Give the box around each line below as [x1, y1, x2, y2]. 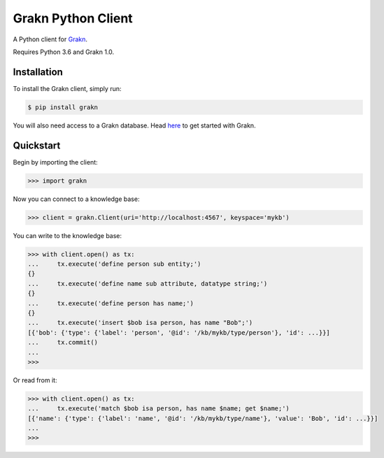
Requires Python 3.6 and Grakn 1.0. [13, 48, 115, 56]
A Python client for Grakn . [13, 35, 87, 43]
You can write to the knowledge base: [13, 231, 122, 240]
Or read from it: [13, 375, 57, 384]
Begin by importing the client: [13, 158, 98, 166]
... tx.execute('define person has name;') [27, 299, 194, 307]
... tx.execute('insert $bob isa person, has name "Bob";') [27, 319, 253, 327]
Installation [13, 66, 63, 78]
